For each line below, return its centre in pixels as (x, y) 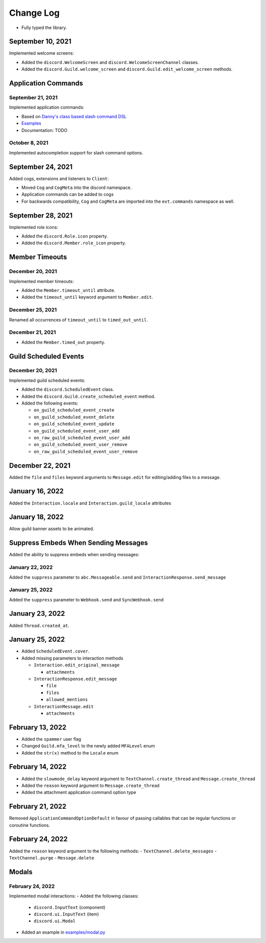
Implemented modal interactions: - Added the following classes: (74, 896)
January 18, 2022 (36, 517)
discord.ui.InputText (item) (66, 914)
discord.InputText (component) (70, 907)
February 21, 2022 (38, 806)
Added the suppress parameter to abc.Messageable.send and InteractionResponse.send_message (117, 577)
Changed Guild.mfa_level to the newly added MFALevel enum (88, 746)
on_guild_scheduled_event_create (74, 410)
